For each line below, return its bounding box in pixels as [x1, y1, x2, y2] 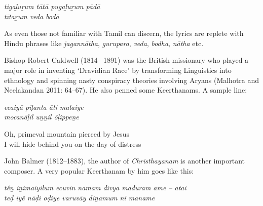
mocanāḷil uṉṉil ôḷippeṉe [4, 111, 79, 122]
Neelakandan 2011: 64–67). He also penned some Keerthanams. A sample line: [4, 85, 247, 95]
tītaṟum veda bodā [4, 11, 59, 21]
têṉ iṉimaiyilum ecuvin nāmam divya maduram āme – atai [4, 182, 186, 193]
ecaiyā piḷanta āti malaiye [4, 101, 84, 112]
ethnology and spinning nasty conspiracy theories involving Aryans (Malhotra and [4, 74, 259, 85]
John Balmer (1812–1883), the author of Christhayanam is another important [4, 155, 245, 166]
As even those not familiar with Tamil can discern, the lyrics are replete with [4, 28, 244, 38]
